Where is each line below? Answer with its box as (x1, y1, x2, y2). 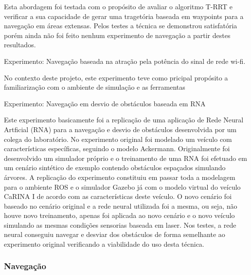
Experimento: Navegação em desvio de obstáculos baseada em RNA (4, 98, 206, 108)
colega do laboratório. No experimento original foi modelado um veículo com (4, 134, 232, 144)
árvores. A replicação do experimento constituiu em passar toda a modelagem (4, 172, 235, 182)
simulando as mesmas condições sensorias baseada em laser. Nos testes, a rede (4, 219, 236, 230)
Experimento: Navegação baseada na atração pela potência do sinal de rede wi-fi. (4, 56, 246, 66)
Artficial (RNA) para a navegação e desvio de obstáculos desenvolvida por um (4, 124, 237, 134)
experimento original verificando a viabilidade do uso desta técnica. (4, 239, 204, 249)
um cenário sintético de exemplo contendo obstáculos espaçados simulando (4, 162, 226, 173)
